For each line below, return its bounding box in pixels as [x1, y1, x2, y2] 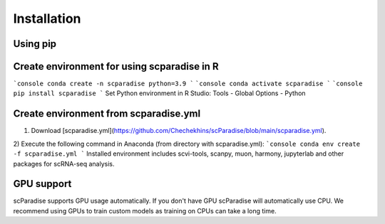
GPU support [13, 178, 72, 190]
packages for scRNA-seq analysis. [13, 159, 115, 168]
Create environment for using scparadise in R [13, 60, 219, 73]
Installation [13, 11, 81, 26]
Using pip [13, 38, 57, 50]
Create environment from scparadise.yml [13, 107, 201, 120]
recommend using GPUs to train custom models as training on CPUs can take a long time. [13, 206, 277, 215]
